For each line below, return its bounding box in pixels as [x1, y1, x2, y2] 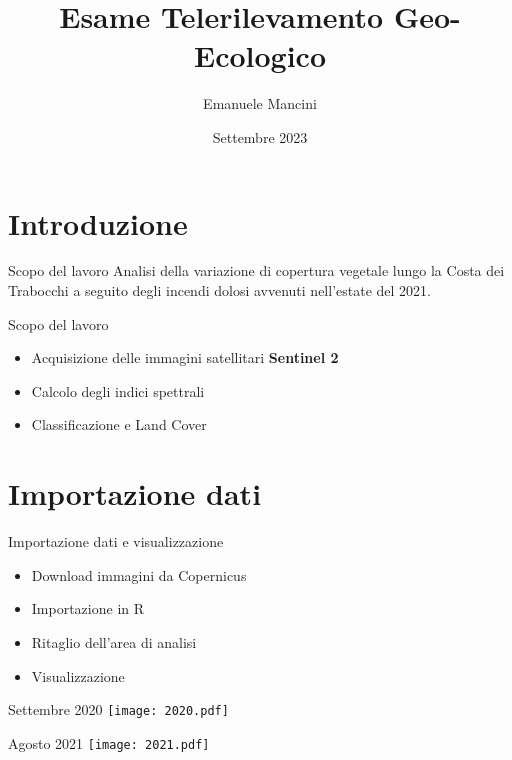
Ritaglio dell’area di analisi [31, 631, 197, 652]
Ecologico [193, 35, 327, 76]
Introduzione [8, 202, 188, 243]
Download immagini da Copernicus [31, 564, 247, 585]
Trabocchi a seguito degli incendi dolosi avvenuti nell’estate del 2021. [8, 280, 431, 301]
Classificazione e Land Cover [31, 414, 207, 435]
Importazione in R [31, 598, 145, 619]
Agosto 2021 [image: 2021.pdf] [8, 732, 210, 753]
